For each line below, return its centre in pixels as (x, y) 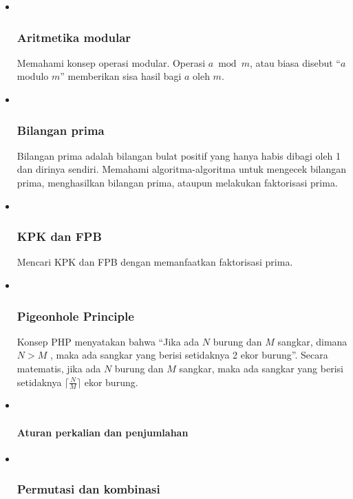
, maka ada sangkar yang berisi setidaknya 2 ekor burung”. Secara (189, 355)
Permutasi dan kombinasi (88, 489)
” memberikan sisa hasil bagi (121, 76)
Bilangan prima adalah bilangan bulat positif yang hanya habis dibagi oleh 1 (179, 155)
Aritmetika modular (74, 37)
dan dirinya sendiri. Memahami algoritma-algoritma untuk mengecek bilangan (182, 169)
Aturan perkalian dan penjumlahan (103, 432)
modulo (33, 76)
